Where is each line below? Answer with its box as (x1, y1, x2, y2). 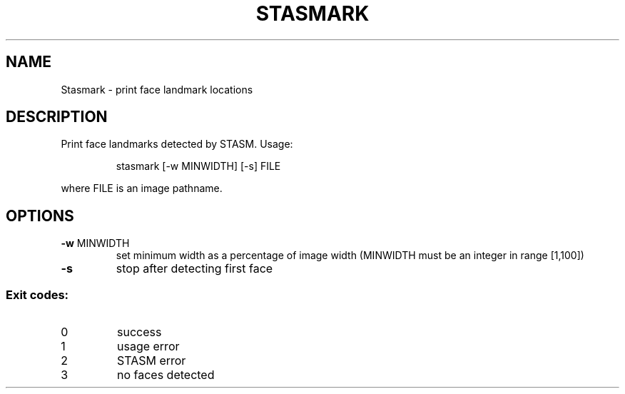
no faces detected (116, 368, 215, 383)
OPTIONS (6, 206, 74, 225)
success (116, 325, 162, 340)
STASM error (116, 353, 186, 368)
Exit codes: (6, 287, 69, 302)
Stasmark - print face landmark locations (61, 83, 253, 96)
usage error (116, 339, 180, 354)
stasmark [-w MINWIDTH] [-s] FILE (116, 160, 281, 173)
